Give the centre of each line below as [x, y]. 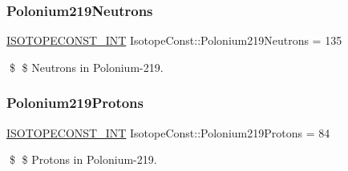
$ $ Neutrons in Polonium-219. [86, 67]
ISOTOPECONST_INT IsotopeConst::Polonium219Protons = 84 [168, 132]
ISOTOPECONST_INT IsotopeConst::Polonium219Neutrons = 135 [174, 40]
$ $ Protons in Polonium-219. [83, 159]
